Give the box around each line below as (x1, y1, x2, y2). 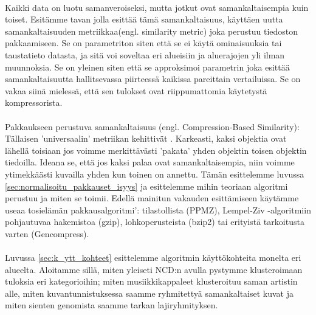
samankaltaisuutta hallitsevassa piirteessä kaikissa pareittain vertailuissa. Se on (5, 72, 301, 85)
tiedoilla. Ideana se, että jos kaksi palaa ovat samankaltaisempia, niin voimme (5, 156, 295, 168)
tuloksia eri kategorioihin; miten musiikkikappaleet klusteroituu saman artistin (5, 275, 298, 288)
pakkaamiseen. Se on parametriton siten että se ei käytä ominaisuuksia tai (5, 36, 282, 49)
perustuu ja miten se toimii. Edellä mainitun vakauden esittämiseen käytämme (5, 192, 299, 204)
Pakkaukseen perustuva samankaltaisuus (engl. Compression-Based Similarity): (5, 120, 300, 133)
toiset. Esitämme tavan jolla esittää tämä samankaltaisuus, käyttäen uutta (5, 13, 283, 26)
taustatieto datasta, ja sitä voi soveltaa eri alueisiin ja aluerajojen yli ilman (5, 48, 285, 61)
